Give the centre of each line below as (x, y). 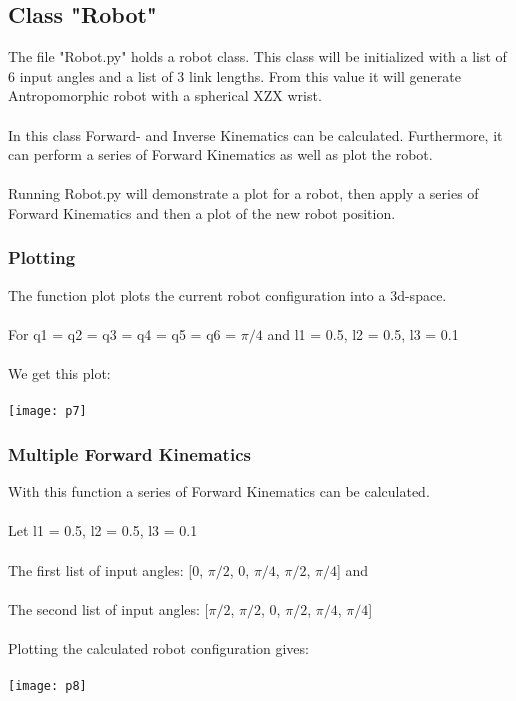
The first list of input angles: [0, (106, 569)
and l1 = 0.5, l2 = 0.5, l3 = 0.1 (363, 333)
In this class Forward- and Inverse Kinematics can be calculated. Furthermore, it (255, 134)
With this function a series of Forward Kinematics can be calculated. (219, 491)
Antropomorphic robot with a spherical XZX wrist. (165, 95)
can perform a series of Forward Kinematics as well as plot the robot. (220, 154)
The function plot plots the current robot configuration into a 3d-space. (227, 294)
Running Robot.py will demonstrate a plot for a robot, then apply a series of (243, 193)
